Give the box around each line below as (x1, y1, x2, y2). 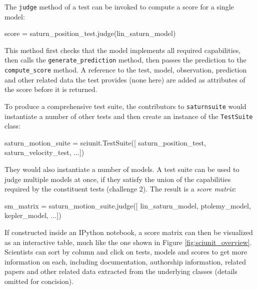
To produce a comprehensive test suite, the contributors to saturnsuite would (4, 100, 246, 111)
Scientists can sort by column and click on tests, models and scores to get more (4, 246, 247, 257)
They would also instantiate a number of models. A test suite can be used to (4, 164, 239, 174)
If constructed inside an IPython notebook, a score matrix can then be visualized (4, 227, 253, 237)
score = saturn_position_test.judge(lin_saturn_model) (4, 28, 176, 38)
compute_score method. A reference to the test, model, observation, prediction (4, 64, 247, 75)
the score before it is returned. (4, 84, 97, 94)
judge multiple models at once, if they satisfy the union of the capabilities (4, 173, 231, 184)
